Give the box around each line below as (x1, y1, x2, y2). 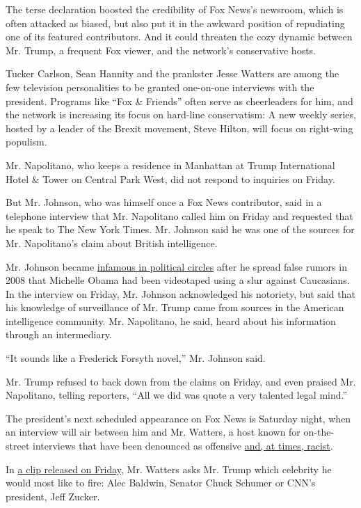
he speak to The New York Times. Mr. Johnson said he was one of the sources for (6, 222, 355, 237)
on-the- (303, 424, 335, 439)
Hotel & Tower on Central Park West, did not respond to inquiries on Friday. (6, 171, 335, 186)
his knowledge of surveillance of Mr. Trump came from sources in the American (6, 300, 344, 315)
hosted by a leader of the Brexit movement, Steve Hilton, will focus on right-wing (6, 120, 353, 135)
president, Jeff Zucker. (6, 489, 100, 503)
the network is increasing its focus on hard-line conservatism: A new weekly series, (6, 107, 356, 122)
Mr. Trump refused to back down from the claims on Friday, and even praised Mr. (6, 374, 356, 388)
